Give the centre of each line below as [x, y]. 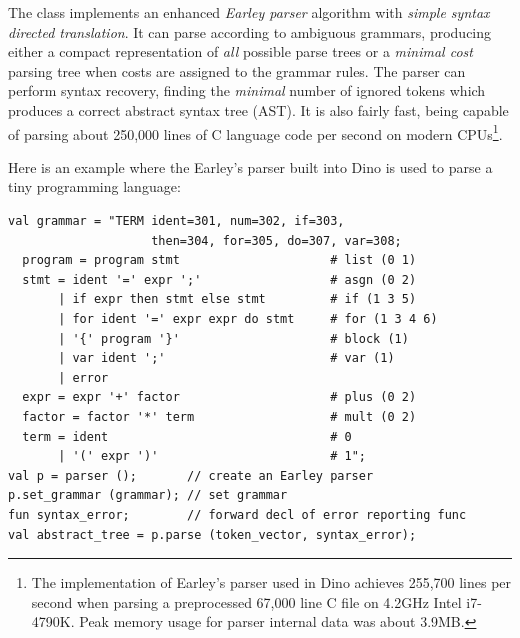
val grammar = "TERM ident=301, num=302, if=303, [176, 221]
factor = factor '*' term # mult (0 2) [219, 416]
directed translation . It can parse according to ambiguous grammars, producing [250, 31]
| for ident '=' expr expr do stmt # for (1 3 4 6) [248, 318]
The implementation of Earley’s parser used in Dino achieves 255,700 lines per [271, 582]
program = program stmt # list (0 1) [219, 260]
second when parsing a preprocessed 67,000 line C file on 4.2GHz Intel [246, 601]
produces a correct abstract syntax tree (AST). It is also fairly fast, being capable [258, 109]
